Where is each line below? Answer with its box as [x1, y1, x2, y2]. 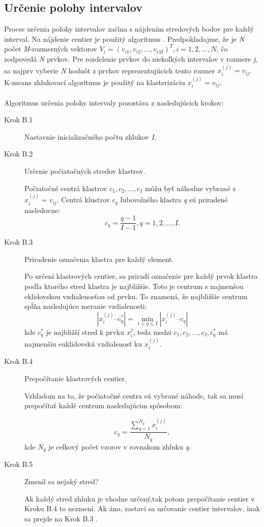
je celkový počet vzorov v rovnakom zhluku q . [48, 441, 191, 452]
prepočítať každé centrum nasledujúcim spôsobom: [24, 400, 183, 411]
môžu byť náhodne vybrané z [144, 182, 236, 193]
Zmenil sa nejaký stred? [24, 476, 99, 486]
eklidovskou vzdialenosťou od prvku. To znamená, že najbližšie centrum [24, 291, 248, 301]
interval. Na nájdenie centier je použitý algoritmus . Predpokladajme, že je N [4, 33, 245, 44]
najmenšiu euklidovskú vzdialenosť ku [24, 338, 142, 349]
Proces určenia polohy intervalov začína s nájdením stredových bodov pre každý [4, 23, 254, 34]
